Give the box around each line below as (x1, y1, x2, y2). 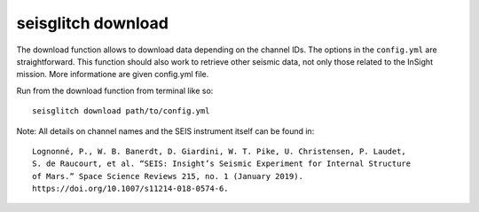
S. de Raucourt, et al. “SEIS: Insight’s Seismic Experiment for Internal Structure (32, 159, 412, 169)
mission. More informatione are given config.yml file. (16, 69, 209, 80)
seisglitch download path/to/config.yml (32, 106, 210, 116)
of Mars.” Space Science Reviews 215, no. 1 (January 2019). (32, 171, 303, 181)
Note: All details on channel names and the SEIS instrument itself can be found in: (16, 125, 315, 137)
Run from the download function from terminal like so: (16, 85, 214, 96)
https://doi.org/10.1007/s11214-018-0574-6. (32, 184, 230, 194)
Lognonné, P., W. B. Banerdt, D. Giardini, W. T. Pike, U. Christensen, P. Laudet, (32, 146, 407, 156)
